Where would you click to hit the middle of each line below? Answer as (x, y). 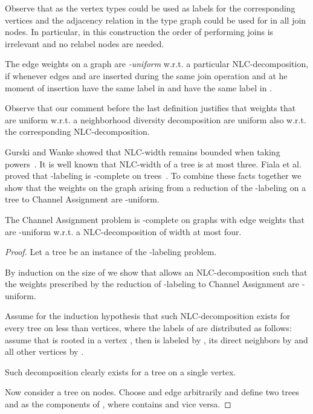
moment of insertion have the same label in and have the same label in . (139, 87)
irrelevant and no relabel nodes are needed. (85, 43)
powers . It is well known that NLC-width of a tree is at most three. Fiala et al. (153, 163)
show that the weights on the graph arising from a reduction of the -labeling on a (156, 187)
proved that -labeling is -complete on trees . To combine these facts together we (153, 176)
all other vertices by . (44, 351)
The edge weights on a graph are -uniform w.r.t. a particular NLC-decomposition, (157, 64)
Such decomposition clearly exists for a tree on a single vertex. (121, 371)
